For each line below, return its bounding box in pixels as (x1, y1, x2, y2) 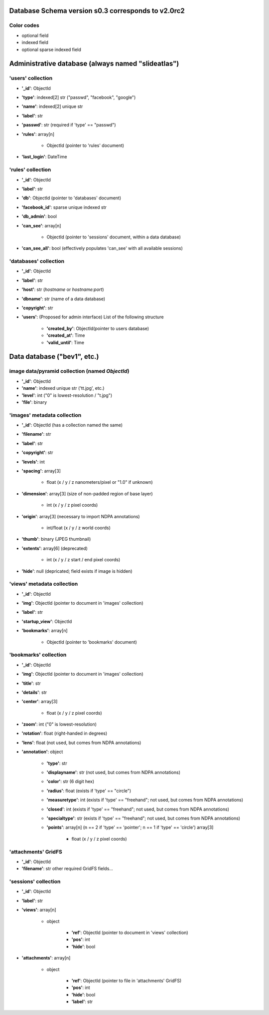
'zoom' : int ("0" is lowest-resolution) (21, 721, 97, 727)
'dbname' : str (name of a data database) (21, 295, 106, 302)
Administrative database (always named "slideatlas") (9, 59, 179, 68)
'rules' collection (9, 166, 51, 173)
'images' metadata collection (9, 411, 82, 418)
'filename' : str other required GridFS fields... (21, 866, 113, 872)
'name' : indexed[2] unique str (21, 103, 83, 109)
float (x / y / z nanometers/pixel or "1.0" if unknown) (46, 479, 153, 485)
